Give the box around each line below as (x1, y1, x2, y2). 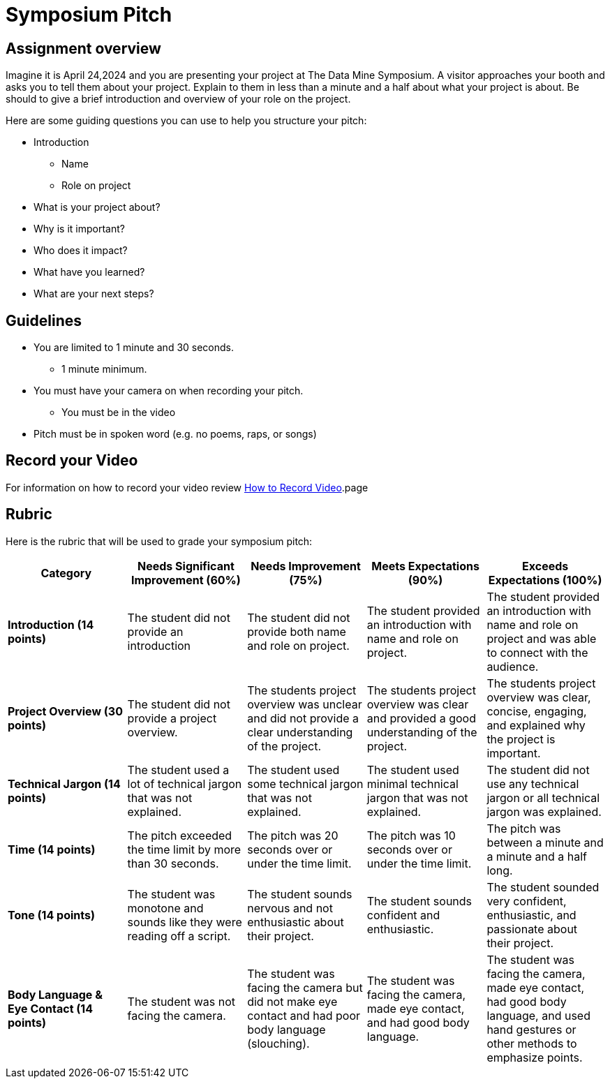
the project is (486, 732, 556, 746)
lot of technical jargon (127, 776, 242, 791)
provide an (127, 624, 184, 639)
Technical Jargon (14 (8, 776, 121, 791)
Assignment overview (6, 39, 161, 57)
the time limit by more (127, 842, 241, 856)
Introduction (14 (8, 617, 94, 632)
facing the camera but (247, 980, 363, 995)
